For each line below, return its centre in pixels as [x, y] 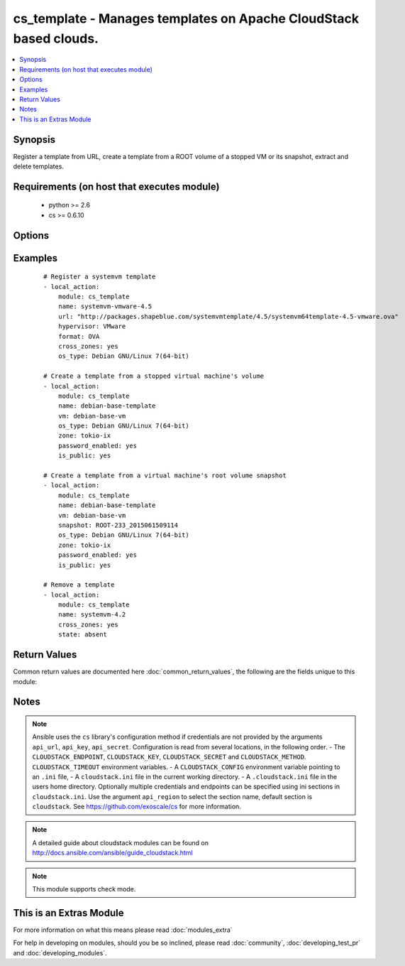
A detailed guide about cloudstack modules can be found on [121, 842]
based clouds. [56, 38]
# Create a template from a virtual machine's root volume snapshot [165, 476]
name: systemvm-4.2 [92, 615]
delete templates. [38, 166]
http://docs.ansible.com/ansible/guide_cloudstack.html [112, 853]
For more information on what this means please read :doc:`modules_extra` [123, 930]
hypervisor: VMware [92, 326]
